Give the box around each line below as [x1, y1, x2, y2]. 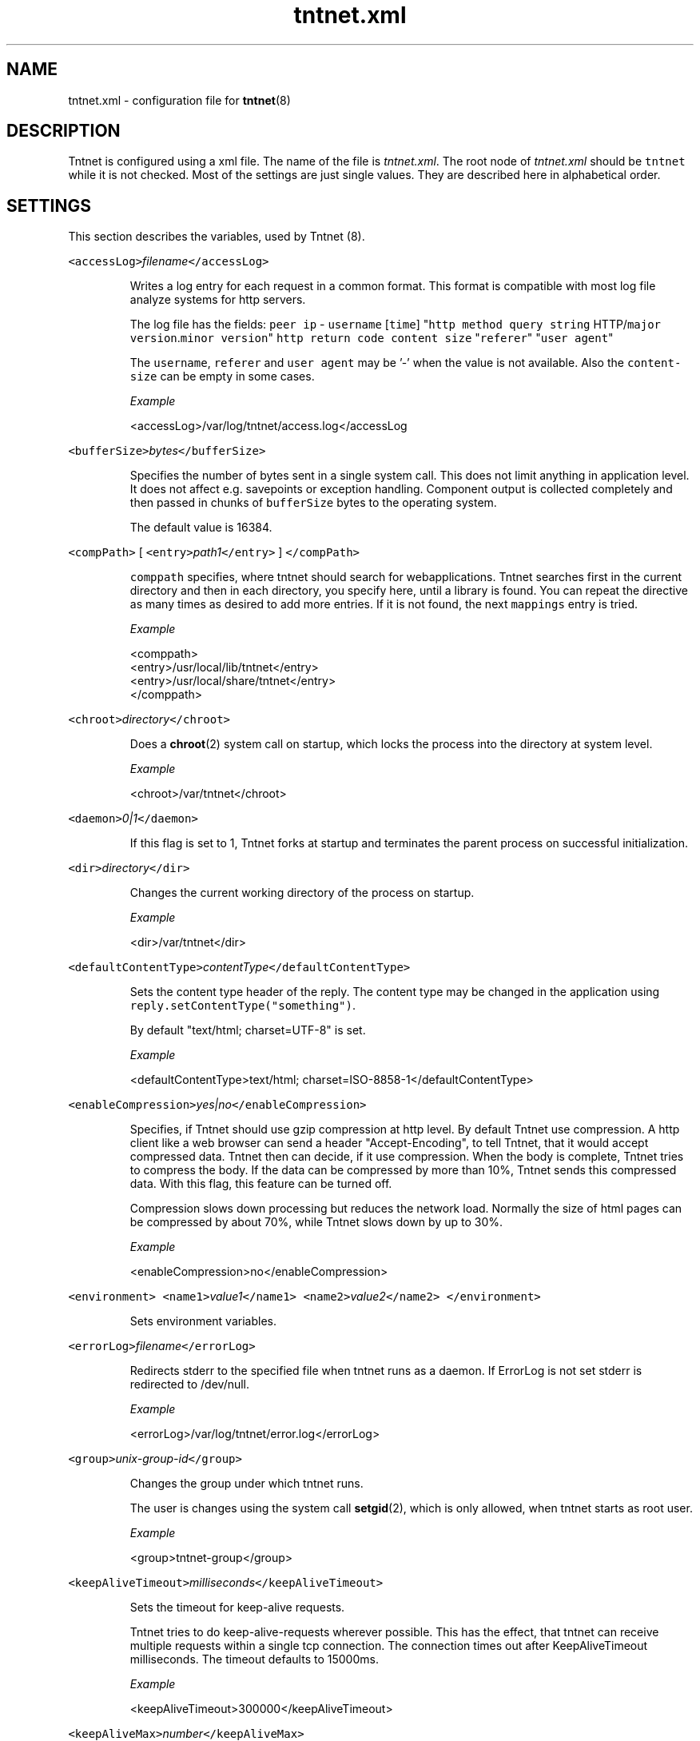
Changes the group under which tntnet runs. [129, 1476, 364, 1491]
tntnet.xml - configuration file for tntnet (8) [68, 93, 291, 107]
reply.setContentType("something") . [129, 998, 356, 1013]
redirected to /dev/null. [129, 1377, 250, 1392]
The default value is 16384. [129, 520, 272, 535]
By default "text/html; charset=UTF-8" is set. [129, 1023, 366, 1038]
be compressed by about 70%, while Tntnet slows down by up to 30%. [129, 1215, 503, 1229]
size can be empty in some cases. [129, 369, 315, 384]
